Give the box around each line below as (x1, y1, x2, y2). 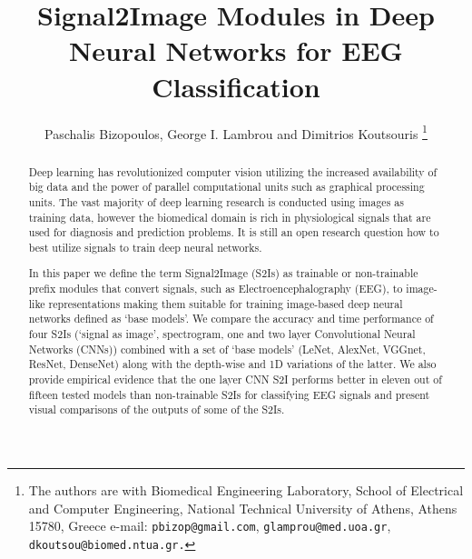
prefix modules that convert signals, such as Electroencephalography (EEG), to (28, 281, 403, 296)
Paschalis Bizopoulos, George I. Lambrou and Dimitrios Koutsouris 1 (44, 121, 428, 143)
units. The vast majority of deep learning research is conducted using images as (28, 194, 404, 209)
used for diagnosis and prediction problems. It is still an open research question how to (28, 225, 439, 240)
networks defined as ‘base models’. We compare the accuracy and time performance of (28, 311, 434, 326)
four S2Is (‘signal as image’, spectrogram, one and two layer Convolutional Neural (28, 326, 416, 341)
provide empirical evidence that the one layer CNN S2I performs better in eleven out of (28, 371, 442, 386)
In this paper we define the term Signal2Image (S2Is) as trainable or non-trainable (28, 265, 418, 281)
